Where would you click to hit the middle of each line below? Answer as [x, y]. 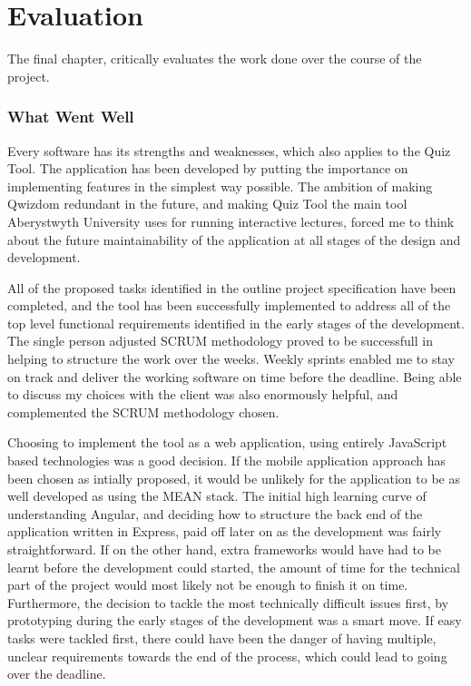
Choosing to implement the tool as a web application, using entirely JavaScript [227, 442]
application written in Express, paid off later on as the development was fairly [225, 531]
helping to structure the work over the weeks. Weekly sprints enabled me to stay [231, 359]
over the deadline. [57, 674]
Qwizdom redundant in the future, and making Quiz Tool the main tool [207, 204]
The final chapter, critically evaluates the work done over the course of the [215, 59]
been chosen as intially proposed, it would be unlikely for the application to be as [234, 478]
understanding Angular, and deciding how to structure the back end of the [215, 513]
